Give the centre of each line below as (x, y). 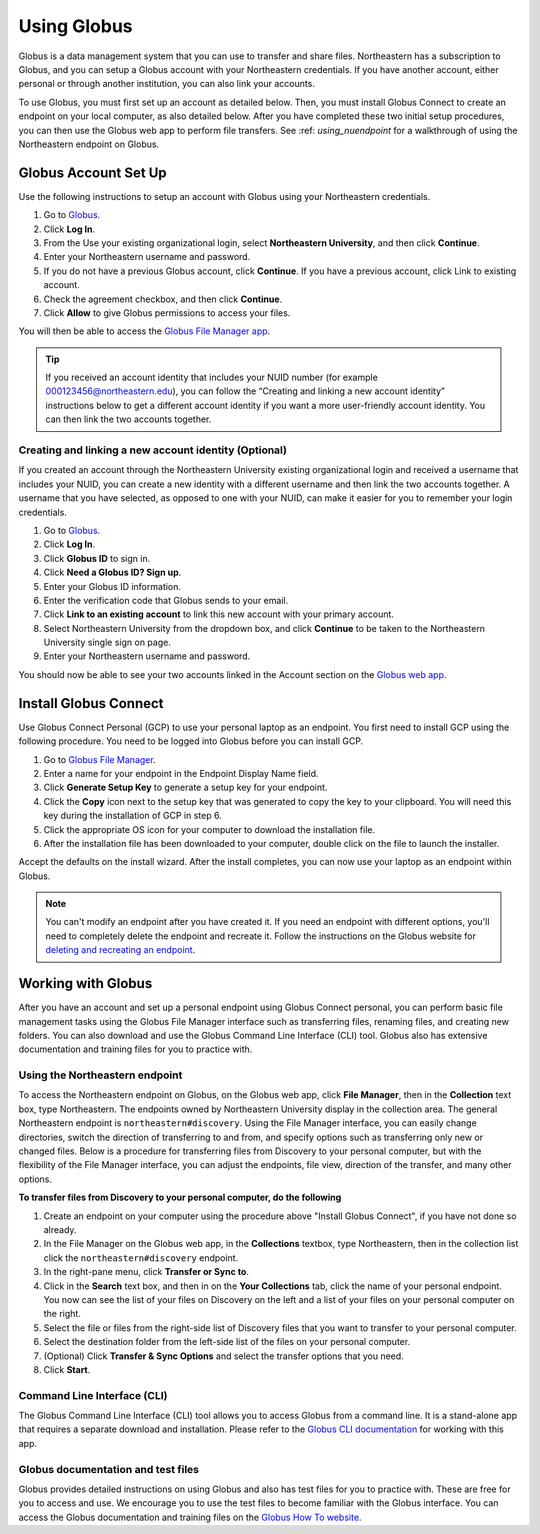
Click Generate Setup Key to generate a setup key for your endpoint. (185, 787)
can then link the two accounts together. (128, 419)
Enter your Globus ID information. (112, 586)
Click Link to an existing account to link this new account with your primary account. (219, 614)
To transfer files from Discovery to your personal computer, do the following (180, 1197)
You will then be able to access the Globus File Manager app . (144, 331)
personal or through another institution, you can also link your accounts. (166, 84)
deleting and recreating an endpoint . (120, 950)
